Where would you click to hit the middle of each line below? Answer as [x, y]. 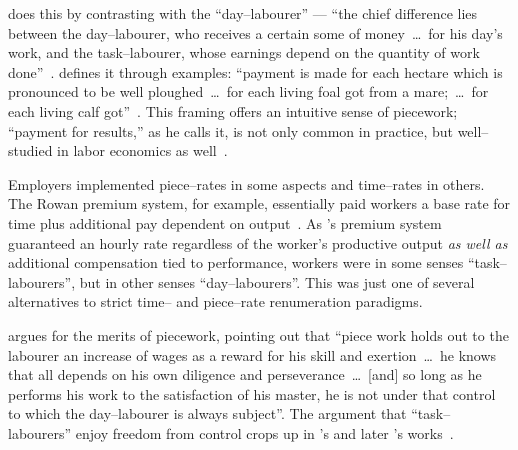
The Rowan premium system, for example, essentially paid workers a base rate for [259, 203]
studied [30, 150]
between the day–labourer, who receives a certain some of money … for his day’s [255, 32]
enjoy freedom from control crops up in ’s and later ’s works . [264, 432]
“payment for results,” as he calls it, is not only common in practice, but [230, 130]
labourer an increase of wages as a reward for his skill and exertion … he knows [252, 354]
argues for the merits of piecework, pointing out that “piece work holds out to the [258, 334]
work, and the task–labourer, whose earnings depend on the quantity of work [244, 52]
